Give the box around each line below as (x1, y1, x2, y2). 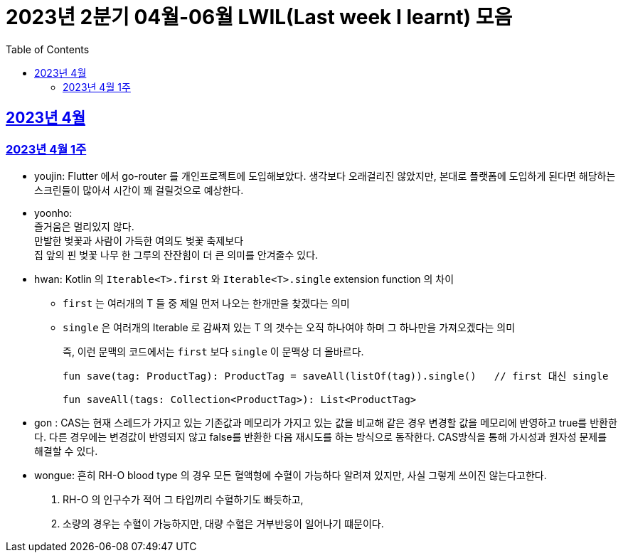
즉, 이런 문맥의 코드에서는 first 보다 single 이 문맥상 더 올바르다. (63, 345, 364, 358)
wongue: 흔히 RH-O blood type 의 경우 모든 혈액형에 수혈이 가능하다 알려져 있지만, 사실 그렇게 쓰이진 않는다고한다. (34, 468, 547, 481)
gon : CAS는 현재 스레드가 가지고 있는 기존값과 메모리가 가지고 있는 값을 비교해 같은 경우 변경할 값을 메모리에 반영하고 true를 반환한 (34, 416, 617, 429)
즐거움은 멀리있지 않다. (34, 220, 134, 232)
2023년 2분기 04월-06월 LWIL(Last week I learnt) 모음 (6, 5, 513, 29)
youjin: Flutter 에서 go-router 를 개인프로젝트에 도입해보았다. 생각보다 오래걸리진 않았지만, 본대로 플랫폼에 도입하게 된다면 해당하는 (34, 169, 616, 182)
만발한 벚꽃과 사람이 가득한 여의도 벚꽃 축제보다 (34, 234, 244, 247)
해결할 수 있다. (34, 444, 98, 457)
